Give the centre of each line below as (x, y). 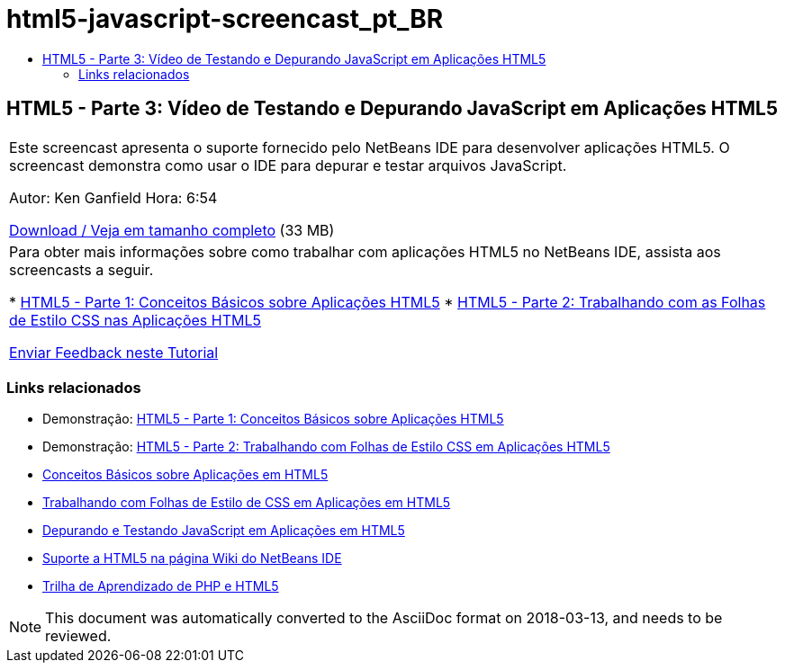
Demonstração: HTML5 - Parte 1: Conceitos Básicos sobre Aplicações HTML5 (273, 419)
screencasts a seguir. (81, 269)
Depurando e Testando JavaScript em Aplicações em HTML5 (224, 531)
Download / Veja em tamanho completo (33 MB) (172, 230)
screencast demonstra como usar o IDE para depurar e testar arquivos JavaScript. (288, 165)
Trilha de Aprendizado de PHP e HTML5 (161, 586)
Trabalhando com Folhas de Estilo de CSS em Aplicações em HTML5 (247, 503)
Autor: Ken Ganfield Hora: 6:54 (113, 197)
